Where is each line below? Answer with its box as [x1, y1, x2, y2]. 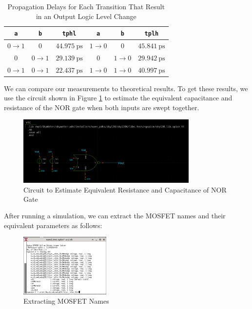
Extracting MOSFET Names [23, 296, 109, 306]
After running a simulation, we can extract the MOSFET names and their [4, 210, 226, 220]
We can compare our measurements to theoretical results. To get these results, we [4, 83, 248, 93]
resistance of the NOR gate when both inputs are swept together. [4, 102, 199, 113]
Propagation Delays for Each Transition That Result [7, 1, 165, 11]
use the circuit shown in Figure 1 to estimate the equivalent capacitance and [4, 93, 233, 103]
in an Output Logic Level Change [36, 11, 136, 21]
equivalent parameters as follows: [4, 220, 102, 230]
